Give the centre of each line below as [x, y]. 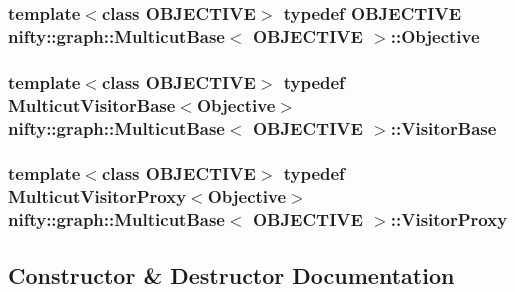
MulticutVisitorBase [92, 104]
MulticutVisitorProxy [97, 196]
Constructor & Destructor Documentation [231, 274]
